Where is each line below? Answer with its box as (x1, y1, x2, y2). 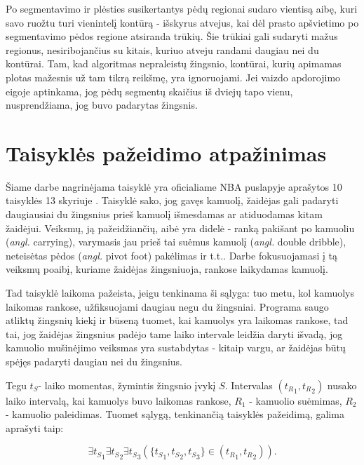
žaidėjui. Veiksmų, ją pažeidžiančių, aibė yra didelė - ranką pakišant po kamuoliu (6, 220, 355, 235)
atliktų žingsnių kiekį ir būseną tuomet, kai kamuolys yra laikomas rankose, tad (6, 313, 349, 328)
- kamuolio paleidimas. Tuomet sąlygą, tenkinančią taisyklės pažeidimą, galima (6, 407, 344, 422)
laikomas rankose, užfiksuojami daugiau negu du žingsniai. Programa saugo (6, 299, 329, 314)
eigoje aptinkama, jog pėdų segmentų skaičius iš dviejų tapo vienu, (6, 83, 293, 98)
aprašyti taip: (6, 420, 64, 435)
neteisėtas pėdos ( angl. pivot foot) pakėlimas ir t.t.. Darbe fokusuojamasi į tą (6, 248, 338, 262)
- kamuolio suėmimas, (249, 393, 342, 407)
